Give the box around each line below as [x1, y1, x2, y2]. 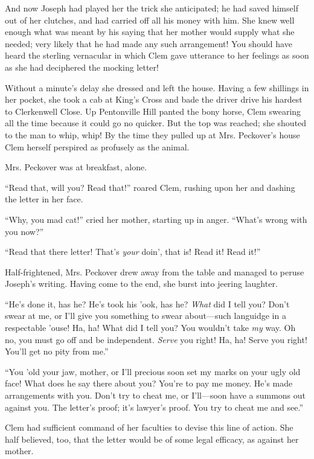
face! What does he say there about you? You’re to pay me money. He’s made [5, 377, 293, 390]
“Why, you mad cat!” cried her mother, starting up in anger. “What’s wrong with [5, 213, 307, 225]
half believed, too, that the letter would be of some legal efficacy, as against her [5, 432, 299, 445]
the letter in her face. [5, 193, 83, 205]
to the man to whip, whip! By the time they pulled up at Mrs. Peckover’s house [5, 128, 300, 141]
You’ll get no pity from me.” [5, 345, 109, 358]
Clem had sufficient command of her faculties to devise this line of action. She [5, 421, 293, 434]
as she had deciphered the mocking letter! [5, 60, 159, 73]
